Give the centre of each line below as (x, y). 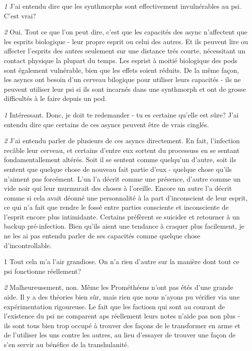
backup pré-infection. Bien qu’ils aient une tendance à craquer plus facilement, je (124, 226)
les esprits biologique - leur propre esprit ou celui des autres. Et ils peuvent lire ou (126, 41)
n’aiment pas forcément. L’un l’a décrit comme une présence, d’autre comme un (122, 178)
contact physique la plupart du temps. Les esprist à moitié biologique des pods (121, 60)
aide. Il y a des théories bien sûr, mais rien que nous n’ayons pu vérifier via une (122, 297)
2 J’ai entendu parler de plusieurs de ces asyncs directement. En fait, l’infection (122, 141)
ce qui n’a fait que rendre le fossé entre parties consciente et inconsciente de (116, 207)
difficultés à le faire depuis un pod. (55, 98)
